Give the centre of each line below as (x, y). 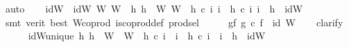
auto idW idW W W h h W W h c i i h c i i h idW (154, 8)
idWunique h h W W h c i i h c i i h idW (147, 36)
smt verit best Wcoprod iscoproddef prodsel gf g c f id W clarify (174, 22)
